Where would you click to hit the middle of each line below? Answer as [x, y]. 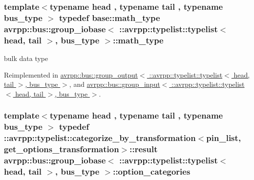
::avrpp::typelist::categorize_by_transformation [100, 138]
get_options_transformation [62, 149]
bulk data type [26, 58]
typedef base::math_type [110, 17]
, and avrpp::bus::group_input [115, 84]
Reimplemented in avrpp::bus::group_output [71, 74]
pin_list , [224, 138]
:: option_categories [152, 171]
